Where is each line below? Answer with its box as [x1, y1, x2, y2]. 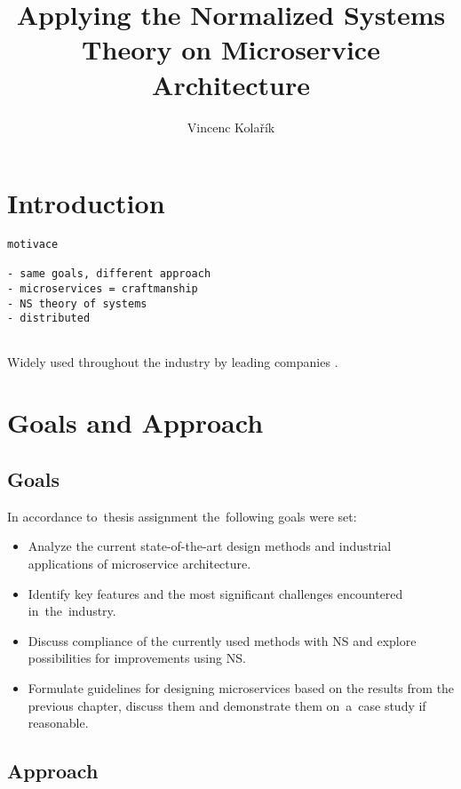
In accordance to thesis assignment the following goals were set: [7, 506, 357, 525]
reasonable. [28, 713, 89, 732]
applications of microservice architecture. [28, 554, 251, 572]
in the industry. [28, 602, 116, 620]
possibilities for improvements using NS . [28, 649, 246, 667]
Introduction [7, 185, 165, 221]
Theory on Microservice [82, 31, 380, 68]
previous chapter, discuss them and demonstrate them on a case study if [28, 696, 426, 714]
